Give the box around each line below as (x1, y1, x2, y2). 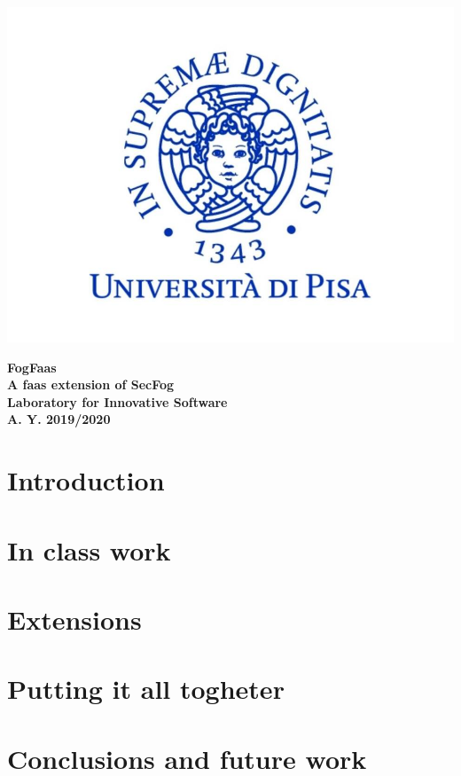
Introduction (7, 462, 165, 498)
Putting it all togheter (7, 670, 285, 707)
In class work (7, 531, 171, 568)
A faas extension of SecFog (7, 375, 175, 394)
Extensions (7, 600, 142, 637)
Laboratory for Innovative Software (7, 392, 228, 411)
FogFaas (7, 357, 57, 376)
